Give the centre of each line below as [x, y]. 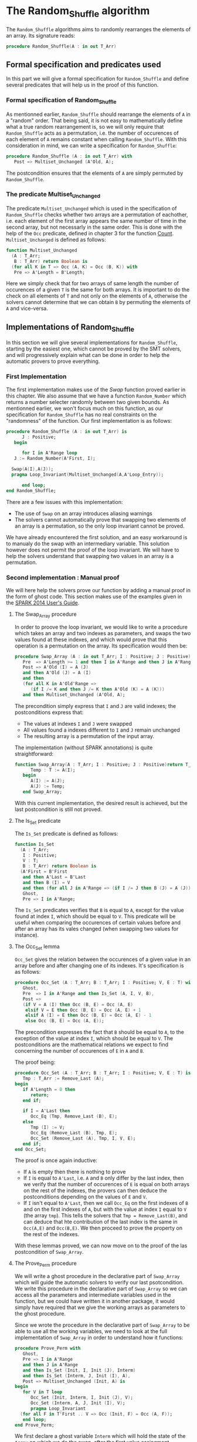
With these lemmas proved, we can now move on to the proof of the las [101, 1246]
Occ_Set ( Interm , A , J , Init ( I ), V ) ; [78, 1403]
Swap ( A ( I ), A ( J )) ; [33, 469]
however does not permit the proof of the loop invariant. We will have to [93, 550]
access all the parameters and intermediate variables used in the [93, 1295]
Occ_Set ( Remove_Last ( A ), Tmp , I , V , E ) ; [83, 1138]
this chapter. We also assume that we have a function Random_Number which [96, 396]
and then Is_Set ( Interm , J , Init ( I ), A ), [77, 1376]
